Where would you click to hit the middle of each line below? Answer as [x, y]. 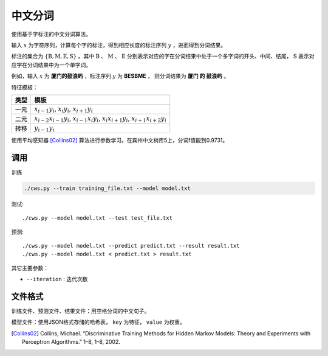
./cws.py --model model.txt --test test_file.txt [97, 218]
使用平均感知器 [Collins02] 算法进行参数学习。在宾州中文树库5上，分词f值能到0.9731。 [120, 140]
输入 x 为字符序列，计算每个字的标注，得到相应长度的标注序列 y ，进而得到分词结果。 [119, 45]
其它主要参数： [30, 268]
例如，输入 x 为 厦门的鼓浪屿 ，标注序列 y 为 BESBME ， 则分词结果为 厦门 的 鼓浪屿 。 [120, 76]
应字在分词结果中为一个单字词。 [51, 65]
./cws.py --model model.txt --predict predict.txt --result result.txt [131, 246]
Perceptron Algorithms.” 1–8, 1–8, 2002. [71, 342]
